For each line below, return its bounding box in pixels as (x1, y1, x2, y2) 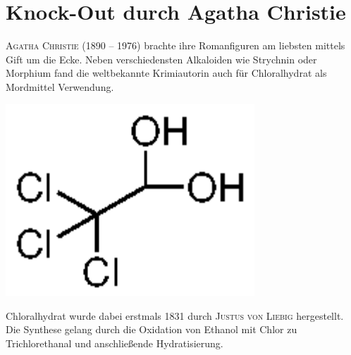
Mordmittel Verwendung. (6, 79, 114, 94)
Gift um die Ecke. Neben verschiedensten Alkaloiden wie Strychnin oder (6, 51, 317, 66)
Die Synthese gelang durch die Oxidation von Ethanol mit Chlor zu (6, 322, 297, 337)
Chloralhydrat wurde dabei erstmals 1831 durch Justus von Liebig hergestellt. (6, 308, 344, 323)
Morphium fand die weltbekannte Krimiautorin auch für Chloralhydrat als (6, 66, 327, 80)
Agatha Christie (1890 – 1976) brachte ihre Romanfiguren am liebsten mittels (6, 38, 345, 53)
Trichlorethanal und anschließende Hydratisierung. (6, 335, 223, 350)
